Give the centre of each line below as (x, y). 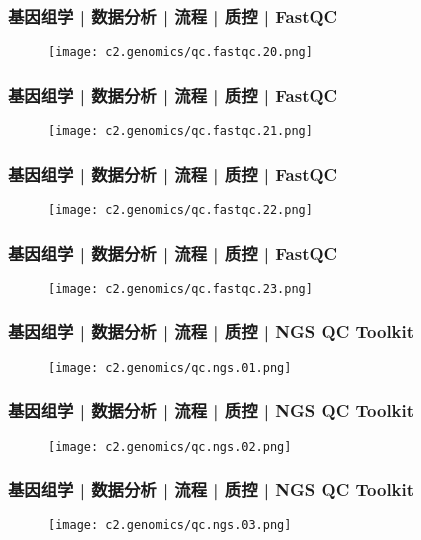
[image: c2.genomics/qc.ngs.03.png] (170, 525)
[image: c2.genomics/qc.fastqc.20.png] (180, 52)
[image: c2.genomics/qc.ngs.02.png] (170, 446)
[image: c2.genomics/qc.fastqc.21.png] (180, 131)
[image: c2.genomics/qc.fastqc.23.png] (180, 288)
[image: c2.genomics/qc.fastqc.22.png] (180, 209)
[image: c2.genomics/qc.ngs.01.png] (170, 367)
